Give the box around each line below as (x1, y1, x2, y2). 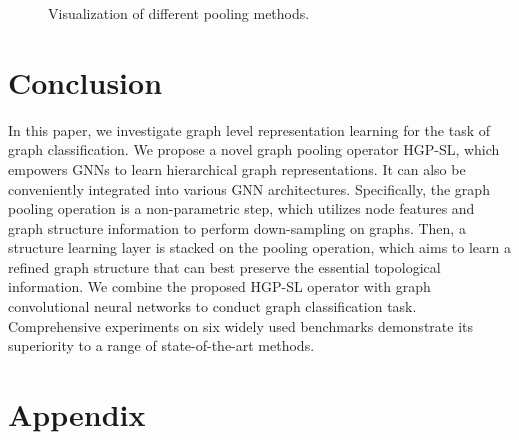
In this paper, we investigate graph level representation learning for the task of (8, 119, 490, 140)
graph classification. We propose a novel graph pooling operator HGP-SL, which (8, 139, 500, 160)
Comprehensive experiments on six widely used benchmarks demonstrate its (8, 315, 473, 336)
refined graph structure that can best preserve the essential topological (8, 256, 441, 277)
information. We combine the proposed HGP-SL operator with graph (8, 276, 431, 297)
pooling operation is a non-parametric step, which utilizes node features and (8, 198, 475, 219)
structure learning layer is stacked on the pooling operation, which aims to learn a (8, 237, 511, 258)
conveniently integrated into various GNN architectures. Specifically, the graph (8, 178, 490, 199)
